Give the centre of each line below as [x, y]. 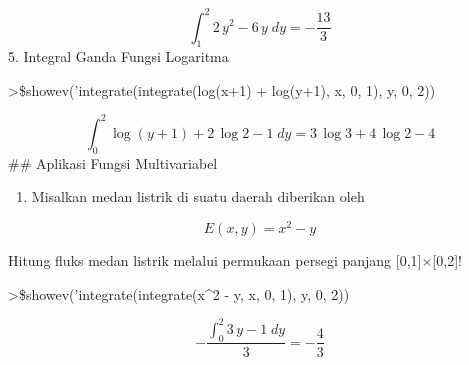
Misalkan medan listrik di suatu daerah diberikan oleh [198, 196]
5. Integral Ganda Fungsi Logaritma [118, 56]
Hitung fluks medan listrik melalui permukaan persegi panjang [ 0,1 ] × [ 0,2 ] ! [235, 260]
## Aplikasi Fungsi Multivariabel [113, 162]
